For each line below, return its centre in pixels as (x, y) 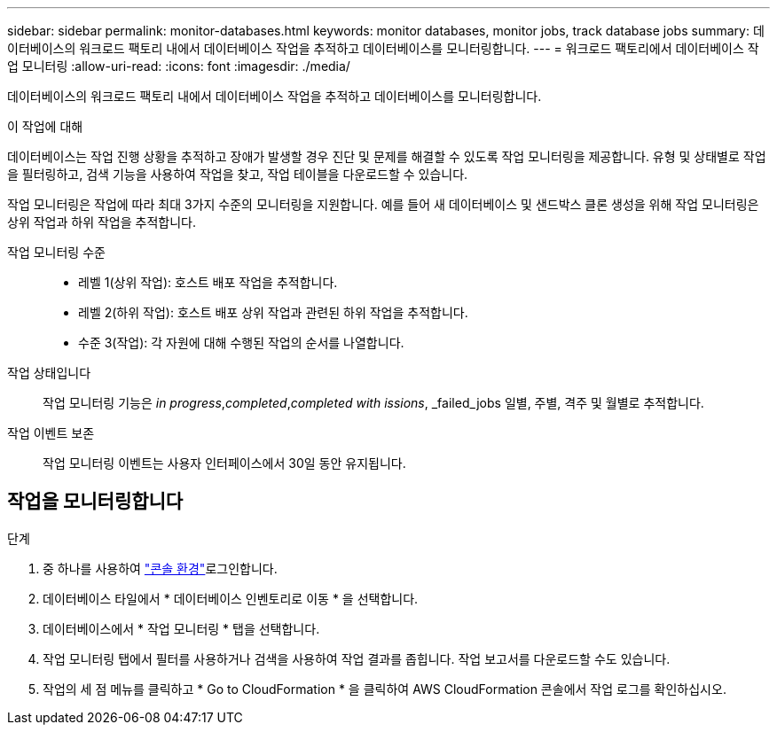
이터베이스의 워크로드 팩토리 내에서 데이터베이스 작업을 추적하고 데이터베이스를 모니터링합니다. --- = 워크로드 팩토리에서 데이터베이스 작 (383, 48)
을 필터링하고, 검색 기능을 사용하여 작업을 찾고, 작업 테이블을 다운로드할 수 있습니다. (238, 174)
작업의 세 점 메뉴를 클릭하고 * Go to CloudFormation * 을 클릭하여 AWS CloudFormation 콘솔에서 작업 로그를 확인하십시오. (385, 689)
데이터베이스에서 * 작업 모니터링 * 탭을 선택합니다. (181, 628)
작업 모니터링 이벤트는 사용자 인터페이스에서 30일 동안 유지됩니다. (224, 463)
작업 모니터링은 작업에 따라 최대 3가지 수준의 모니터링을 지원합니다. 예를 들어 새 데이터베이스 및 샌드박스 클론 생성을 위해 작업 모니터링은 (383, 204)
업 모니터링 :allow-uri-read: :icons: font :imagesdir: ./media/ (179, 66)
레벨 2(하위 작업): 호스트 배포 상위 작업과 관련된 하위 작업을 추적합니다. (273, 312)
